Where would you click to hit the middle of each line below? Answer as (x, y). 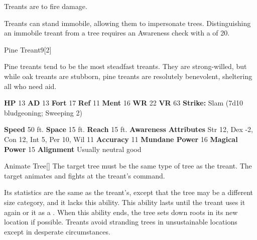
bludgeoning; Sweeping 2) (43, 112)
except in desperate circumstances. (57, 231)
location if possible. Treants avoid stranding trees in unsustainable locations (121, 222)
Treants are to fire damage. (46, 6)
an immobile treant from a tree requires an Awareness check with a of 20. (117, 33)
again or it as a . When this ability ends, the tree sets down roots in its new (121, 212)
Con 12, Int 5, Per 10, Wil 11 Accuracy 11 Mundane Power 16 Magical (121, 139)
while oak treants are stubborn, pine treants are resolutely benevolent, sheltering (128, 76)
